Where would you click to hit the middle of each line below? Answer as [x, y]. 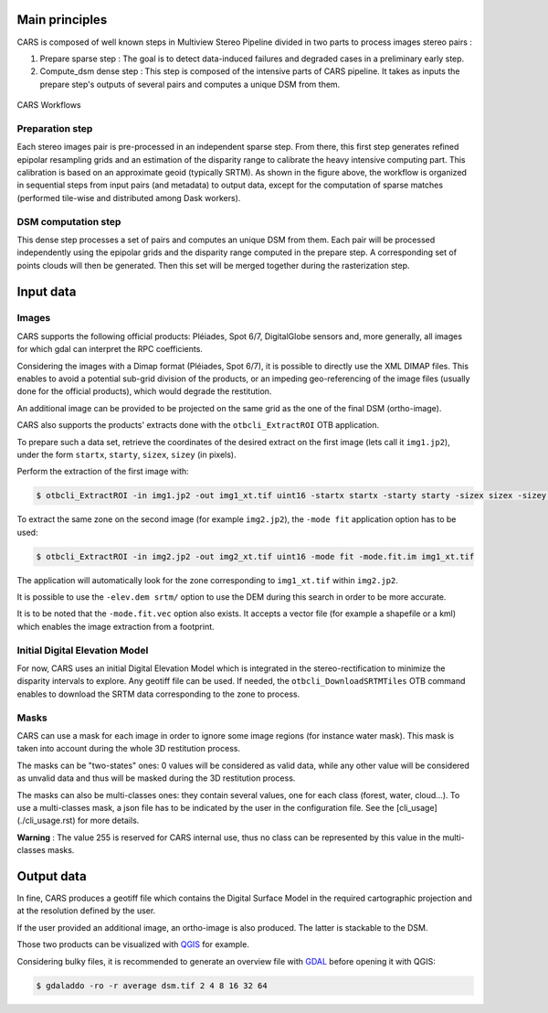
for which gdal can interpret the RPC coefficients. [110, 349]
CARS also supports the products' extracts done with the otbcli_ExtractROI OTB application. [198, 425]
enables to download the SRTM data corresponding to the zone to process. [158, 694]
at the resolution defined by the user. [86, 911]
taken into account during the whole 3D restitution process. [129, 749]
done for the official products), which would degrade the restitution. [144, 391]
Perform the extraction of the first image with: [103, 472]
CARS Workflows [49, 105]
